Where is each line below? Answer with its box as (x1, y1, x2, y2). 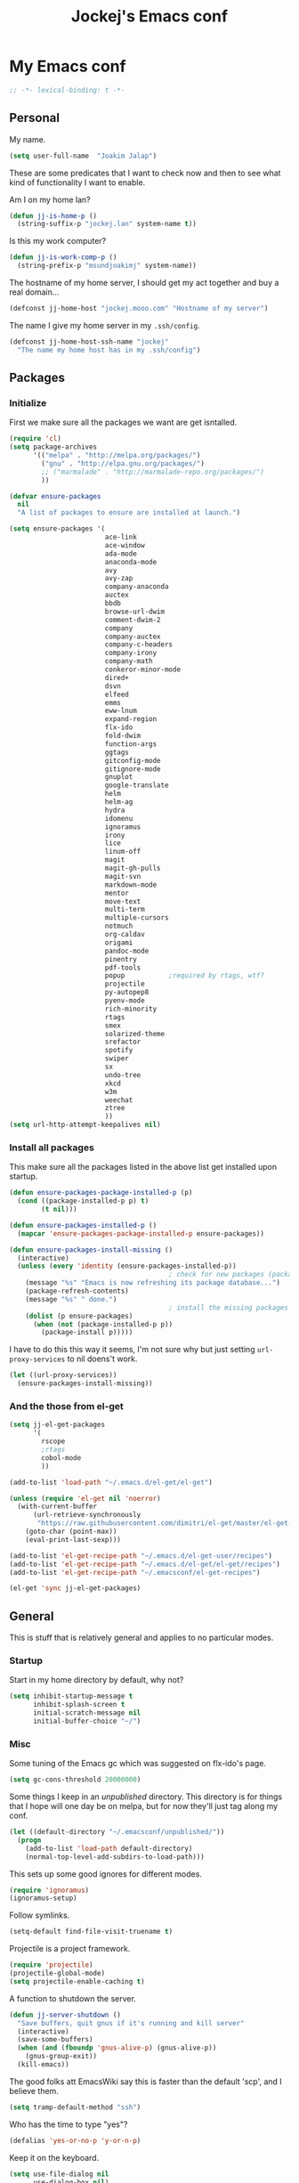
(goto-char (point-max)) (25, 1527, 117, 1537)
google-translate (104, 781, 169, 790)
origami (104, 937, 133, 947)
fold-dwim (104, 732, 141, 741)
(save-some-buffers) (17, 2035, 93, 2044)
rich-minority (104, 1004, 158, 1013)
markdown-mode (104, 880, 158, 889)
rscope (41, 1437, 66, 1446)
